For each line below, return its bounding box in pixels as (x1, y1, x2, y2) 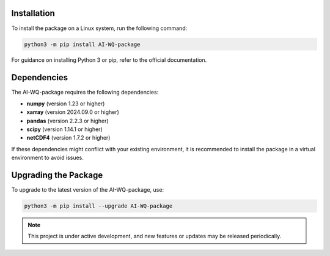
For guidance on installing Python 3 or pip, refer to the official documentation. (11, 56, 207, 64)
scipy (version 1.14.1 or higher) (26, 126, 103, 133)
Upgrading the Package (11, 170, 103, 180)
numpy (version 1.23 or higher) (26, 100, 105, 107)
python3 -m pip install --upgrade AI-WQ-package (24, 203, 173, 209)
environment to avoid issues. (11, 154, 84, 162)
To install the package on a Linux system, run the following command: (11, 24, 188, 32)
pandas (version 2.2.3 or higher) (26, 117, 109, 124)
